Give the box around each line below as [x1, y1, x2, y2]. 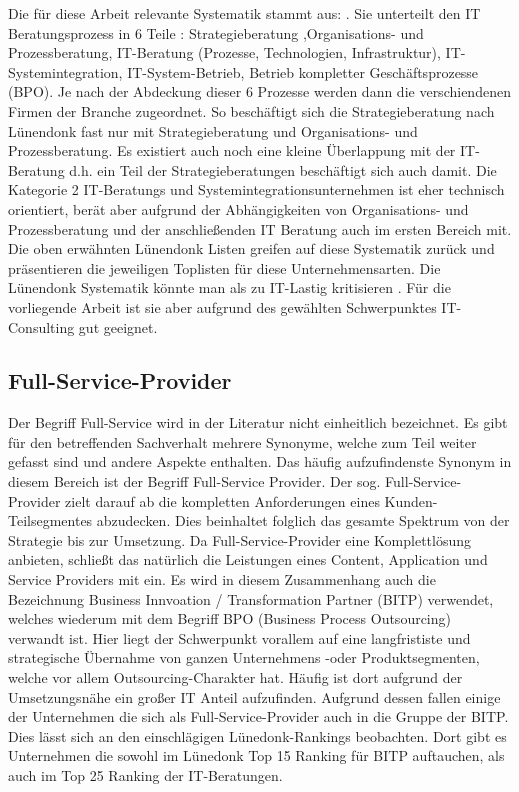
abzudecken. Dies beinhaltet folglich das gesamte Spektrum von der [96, 510, 510, 531]
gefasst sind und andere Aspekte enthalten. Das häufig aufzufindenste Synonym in [8, 451, 512, 472]
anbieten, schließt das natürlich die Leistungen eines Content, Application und [8, 549, 488, 570]
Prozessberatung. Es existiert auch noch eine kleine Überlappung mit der [8, 140, 456, 161]
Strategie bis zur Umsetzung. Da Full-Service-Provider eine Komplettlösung [8, 529, 472, 550]
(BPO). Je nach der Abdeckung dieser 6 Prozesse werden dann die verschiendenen [8, 81, 511, 102]
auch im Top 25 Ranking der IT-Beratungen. [8, 764, 283, 785]
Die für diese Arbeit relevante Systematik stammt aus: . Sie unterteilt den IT [8, 3, 481, 23]
